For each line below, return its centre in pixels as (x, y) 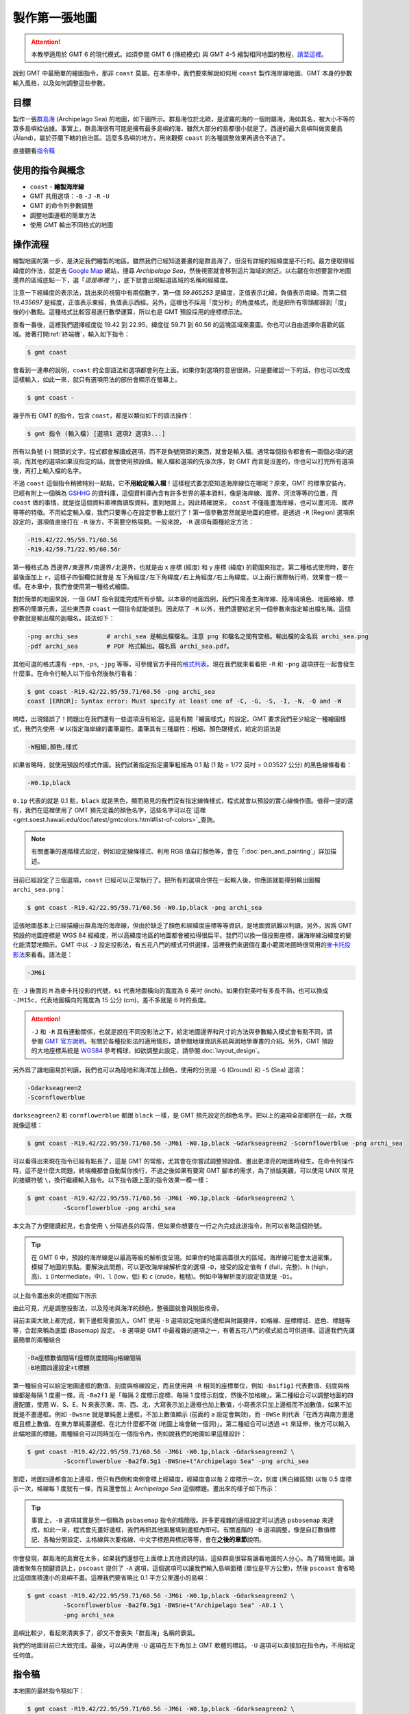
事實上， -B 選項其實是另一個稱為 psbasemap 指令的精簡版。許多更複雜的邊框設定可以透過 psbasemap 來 (179, 1520)
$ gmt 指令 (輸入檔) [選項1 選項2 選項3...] (96, 434)
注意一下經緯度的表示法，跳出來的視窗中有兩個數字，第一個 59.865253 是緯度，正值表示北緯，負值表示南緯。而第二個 (180, 293)
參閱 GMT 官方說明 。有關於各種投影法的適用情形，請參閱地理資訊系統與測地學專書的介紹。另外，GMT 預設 (183, 1041)
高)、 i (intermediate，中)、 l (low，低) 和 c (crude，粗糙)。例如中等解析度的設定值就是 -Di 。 (163, 1277)
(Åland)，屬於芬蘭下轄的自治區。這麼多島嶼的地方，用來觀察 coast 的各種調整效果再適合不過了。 (151, 138)
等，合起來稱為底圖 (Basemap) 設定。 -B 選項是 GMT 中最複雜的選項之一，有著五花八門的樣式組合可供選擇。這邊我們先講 (184, 1330)
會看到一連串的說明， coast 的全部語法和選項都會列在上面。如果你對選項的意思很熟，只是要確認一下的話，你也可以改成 (182, 370)
